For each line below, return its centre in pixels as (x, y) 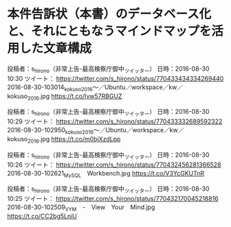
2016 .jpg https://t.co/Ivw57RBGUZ (75, 97)
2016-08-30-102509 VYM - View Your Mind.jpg (81, 208)
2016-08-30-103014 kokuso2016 (50, 88)
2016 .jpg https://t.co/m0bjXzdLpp (74, 140)
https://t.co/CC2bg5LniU (42, 216)
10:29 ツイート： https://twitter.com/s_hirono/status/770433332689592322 (115, 121)
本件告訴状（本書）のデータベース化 (109, 14)
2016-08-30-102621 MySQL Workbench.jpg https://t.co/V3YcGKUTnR (106, 174)
